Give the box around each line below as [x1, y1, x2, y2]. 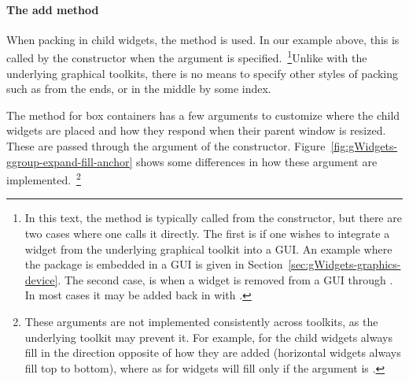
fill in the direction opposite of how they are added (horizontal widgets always [24, 344, 401, 361]
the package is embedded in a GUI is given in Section [24, 256, 283, 273]
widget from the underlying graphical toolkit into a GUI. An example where [24, 240, 392, 257]
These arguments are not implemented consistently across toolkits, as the [24, 313, 378, 330]
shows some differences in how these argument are [136, 153, 378, 169]
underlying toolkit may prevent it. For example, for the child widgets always [24, 328, 392, 345]
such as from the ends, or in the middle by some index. [6, 80, 271, 97]
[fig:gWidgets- [330, 138, 398, 154]
